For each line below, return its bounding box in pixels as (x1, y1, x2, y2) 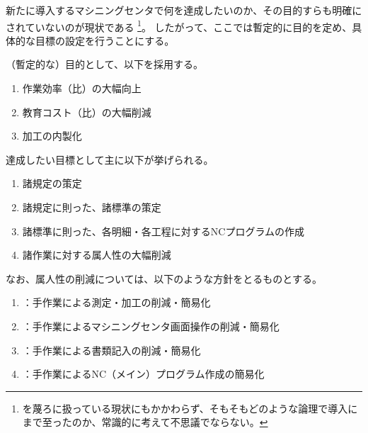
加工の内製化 (22, 128, 82, 143)
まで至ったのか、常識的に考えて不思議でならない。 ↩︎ (22, 415, 268, 429)
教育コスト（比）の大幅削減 (22, 104, 151, 119)
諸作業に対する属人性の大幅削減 (22, 247, 171, 262)
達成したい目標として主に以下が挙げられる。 (6, 152, 214, 167)
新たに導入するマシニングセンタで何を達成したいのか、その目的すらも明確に (6, 3, 362, 17)
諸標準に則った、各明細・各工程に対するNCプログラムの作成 (22, 223, 304, 238)
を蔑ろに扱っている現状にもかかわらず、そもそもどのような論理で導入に (22, 400, 358, 415)
